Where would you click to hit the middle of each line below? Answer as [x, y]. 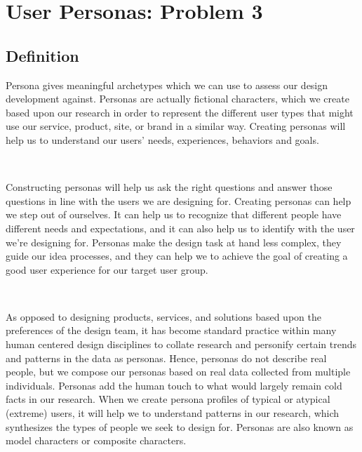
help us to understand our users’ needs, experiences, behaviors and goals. [162, 139]
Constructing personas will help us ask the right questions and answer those [169, 187]
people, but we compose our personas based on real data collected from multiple [178, 372]
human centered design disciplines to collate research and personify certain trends [181, 344]
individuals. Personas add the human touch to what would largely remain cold [174, 385]
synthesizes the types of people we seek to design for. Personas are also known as [180, 426]
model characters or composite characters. [96, 440]
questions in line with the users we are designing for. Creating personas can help [179, 200]
